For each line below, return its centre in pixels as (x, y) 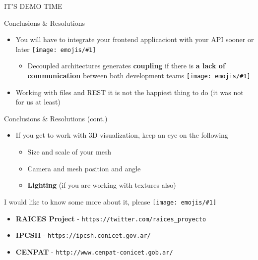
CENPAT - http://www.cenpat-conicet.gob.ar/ (94, 251)
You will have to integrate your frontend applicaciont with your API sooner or (135, 39)
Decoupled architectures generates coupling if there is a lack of (126, 66)
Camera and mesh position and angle (84, 168)
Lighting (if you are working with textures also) (102, 185)
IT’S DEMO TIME (33, 6)
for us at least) (38, 102)
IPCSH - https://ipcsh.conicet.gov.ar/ (83, 235)
